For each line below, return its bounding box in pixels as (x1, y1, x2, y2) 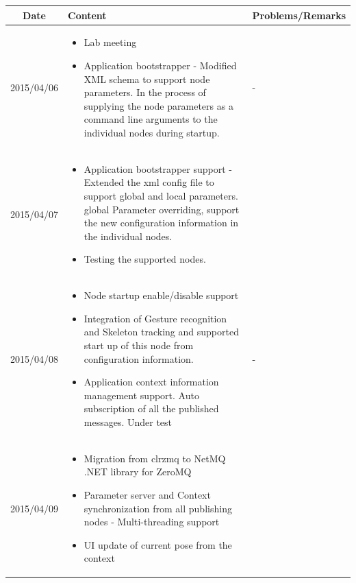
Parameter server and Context (84, 487, 211, 501)
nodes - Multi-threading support (84, 514, 220, 529)
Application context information (84, 374, 219, 389)
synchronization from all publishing (84, 501, 232, 515)
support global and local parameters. (84, 188, 238, 202)
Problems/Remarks (252, 8, 346, 22)
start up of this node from (84, 337, 194, 352)
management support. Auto (84, 388, 199, 402)
